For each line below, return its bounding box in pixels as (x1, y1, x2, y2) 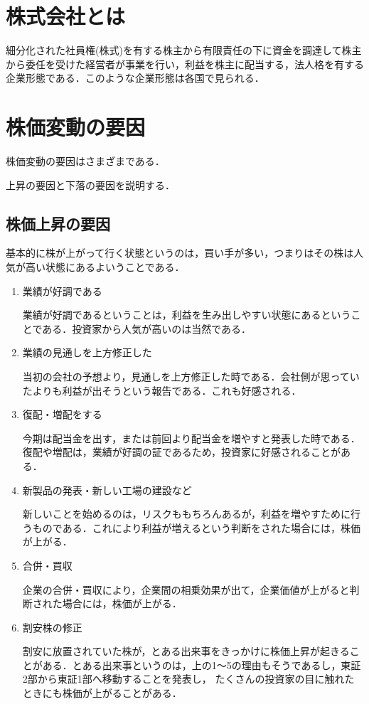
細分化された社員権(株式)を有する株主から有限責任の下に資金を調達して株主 (6, 43, 362, 58)
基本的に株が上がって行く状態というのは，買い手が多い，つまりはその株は (6, 245, 354, 260)
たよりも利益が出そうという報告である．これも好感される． (22, 383, 301, 398)
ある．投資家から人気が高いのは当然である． (42, 321, 252, 336)
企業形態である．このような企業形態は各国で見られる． (6, 70, 264, 85)
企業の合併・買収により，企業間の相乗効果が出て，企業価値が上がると (22, 582, 350, 597)
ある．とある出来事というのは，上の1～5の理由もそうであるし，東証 (42, 657, 361, 672)
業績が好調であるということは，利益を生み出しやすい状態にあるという (22, 307, 351, 322)
